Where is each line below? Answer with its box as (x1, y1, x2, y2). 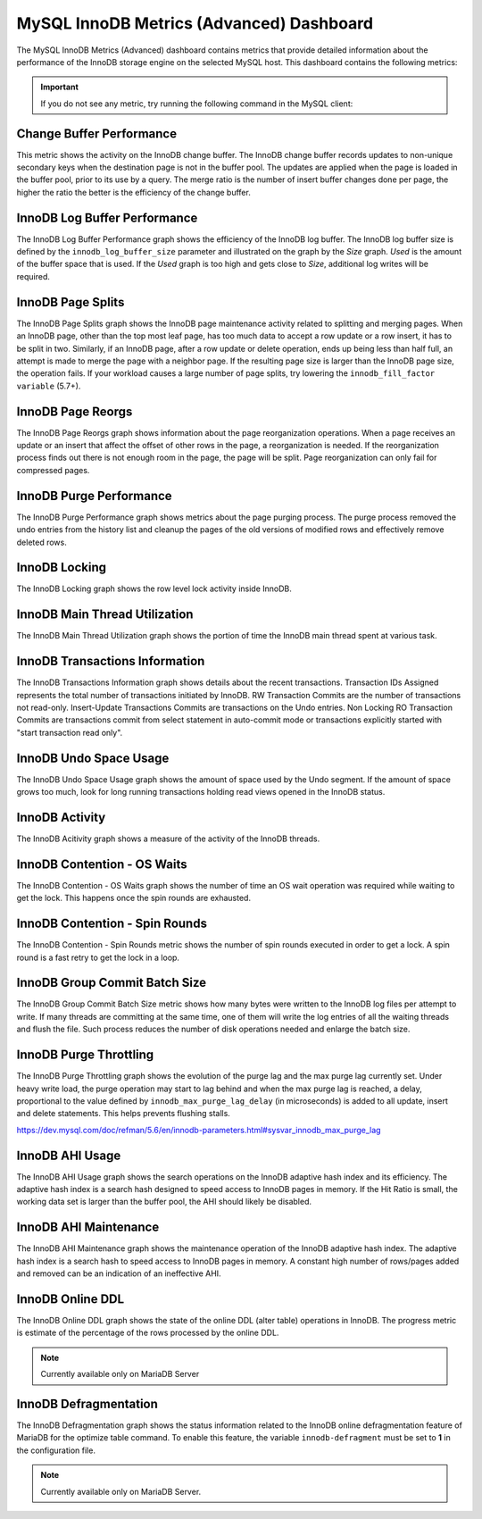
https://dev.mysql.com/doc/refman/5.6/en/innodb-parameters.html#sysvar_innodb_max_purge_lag (16, 1124, 381, 1135)
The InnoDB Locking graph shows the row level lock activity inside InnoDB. (16, 583, 292, 594)
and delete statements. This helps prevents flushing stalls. (16, 1108, 231, 1119)
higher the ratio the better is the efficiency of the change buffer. (16, 187, 252, 197)
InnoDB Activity (16, 809, 106, 825)
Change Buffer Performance (16, 126, 178, 141)
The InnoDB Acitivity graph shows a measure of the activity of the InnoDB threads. (16, 833, 320, 844)
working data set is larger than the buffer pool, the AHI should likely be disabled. (16, 1197, 312, 1207)
